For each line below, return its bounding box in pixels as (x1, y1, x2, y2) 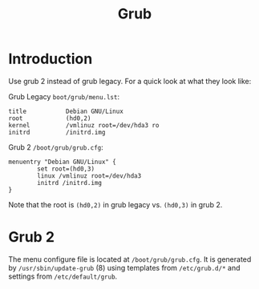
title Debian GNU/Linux (8, 107, 124, 115)
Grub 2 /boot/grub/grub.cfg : (8, 142, 104, 152)
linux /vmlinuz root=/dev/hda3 (37, 171, 142, 180)
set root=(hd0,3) (37, 165, 95, 173)
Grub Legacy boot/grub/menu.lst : (8, 91, 120, 101)
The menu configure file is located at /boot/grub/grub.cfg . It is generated (8, 254, 252, 264)
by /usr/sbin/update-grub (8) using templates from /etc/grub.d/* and (8, 263, 241, 272)
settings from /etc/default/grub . (8, 271, 118, 281)
